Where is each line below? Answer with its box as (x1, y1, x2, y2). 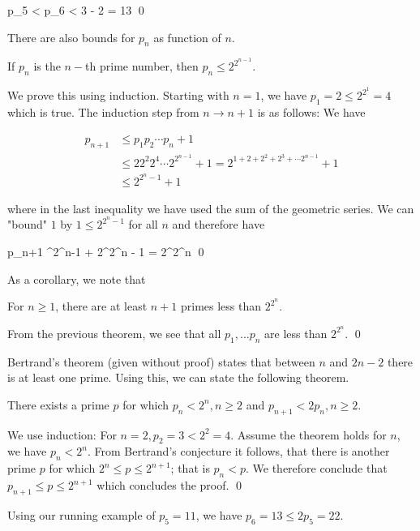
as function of (153, 28, 221, 45)
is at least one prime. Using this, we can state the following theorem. (7, 369, 349, 386)
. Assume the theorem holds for (230, 426, 387, 443)
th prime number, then (85, 58, 199, 75)
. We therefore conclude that (245, 460, 388, 477)
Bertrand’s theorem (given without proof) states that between (7, 353, 315, 370)
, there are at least (55, 298, 148, 315)
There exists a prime (7, 396, 109, 413)
